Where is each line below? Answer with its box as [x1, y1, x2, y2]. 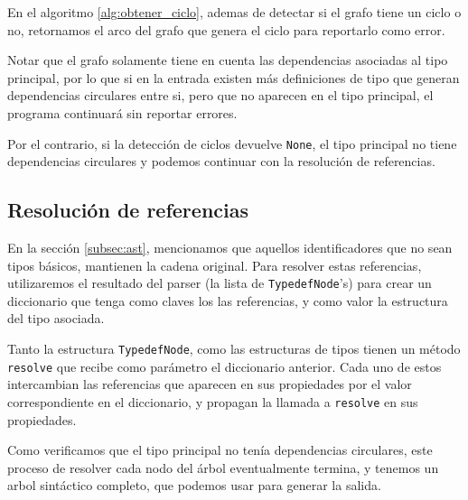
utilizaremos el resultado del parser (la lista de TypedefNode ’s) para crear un [7, 273, 432, 292]
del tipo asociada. [7, 309, 105, 328]
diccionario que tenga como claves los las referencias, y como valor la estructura [7, 291, 448, 310]
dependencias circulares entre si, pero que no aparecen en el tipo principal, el [7, 86, 434, 105]
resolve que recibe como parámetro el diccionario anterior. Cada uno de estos [7, 356, 442, 375]
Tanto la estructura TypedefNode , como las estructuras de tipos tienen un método [7, 339, 461, 358]
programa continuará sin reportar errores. [7, 103, 238, 122]
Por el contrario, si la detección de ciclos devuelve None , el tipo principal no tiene [7, 134, 457, 153]
